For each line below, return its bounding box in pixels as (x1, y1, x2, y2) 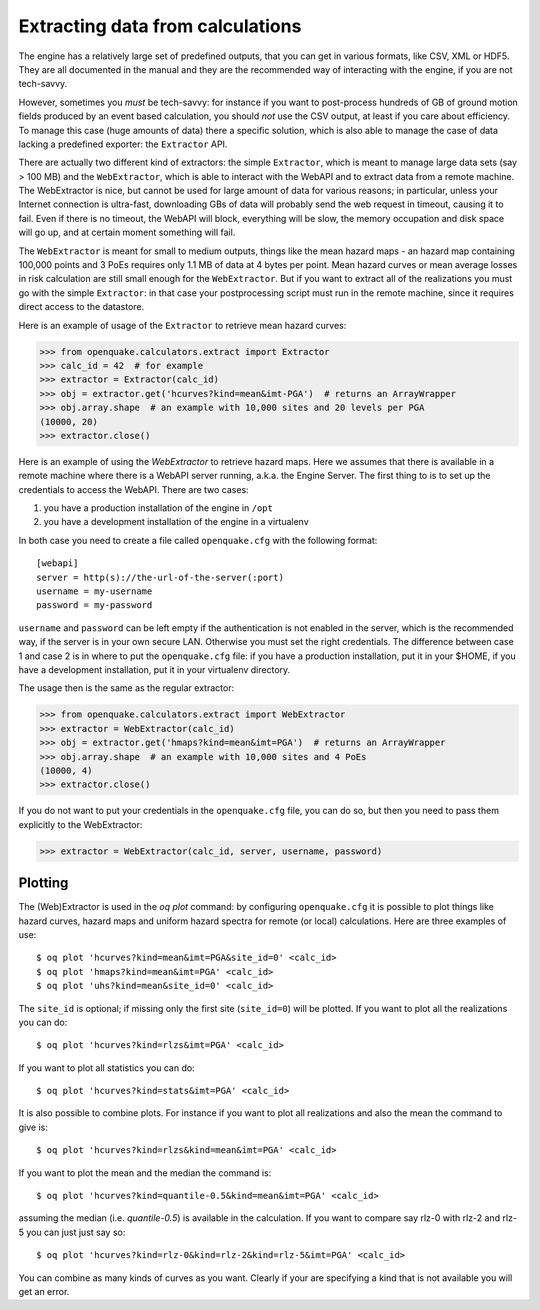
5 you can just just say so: (18, 1226, 126, 1238)
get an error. (18, 1285, 70, 1297)
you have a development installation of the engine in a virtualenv (43, 516, 309, 528)
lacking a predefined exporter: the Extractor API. (18, 138, 228, 150)
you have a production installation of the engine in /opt (43, 502, 274, 514)
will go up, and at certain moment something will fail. (18, 226, 236, 239)
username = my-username (36, 586, 153, 597)
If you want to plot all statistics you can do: (18, 1061, 195, 1074)
